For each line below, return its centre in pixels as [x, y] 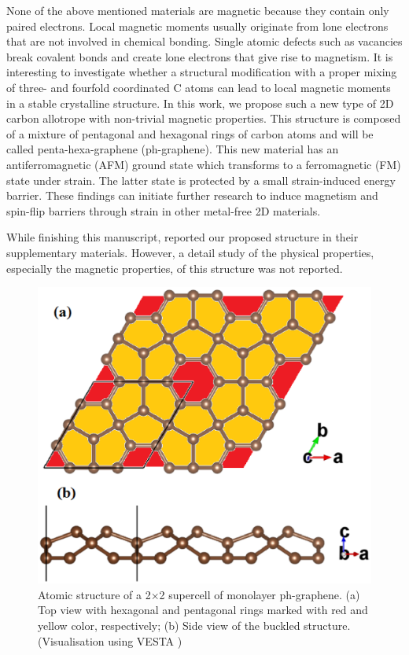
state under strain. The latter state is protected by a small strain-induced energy [201, 180]
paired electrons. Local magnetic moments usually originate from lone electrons [197, 26]
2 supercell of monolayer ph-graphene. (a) [260, 594]
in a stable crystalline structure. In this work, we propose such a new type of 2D [200, 103]
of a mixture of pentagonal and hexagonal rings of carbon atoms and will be [190, 133]
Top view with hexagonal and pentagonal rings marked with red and [203, 610]
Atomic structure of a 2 [94, 594]
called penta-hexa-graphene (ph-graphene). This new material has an [173, 149]
